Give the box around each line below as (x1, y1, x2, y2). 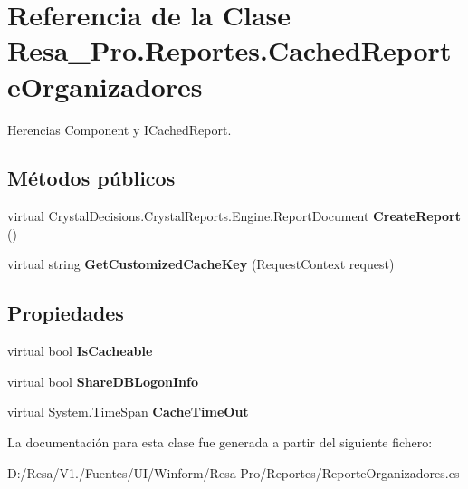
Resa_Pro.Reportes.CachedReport (7, 32, 452, 69)
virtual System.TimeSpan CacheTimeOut (7, 402, 249, 421)
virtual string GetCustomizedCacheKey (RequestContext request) (7, 254, 395, 273)
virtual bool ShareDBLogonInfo (7, 371, 199, 390)
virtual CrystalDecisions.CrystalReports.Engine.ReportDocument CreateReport (7, 206, 462, 225)
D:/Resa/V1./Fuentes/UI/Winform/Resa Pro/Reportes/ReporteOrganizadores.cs (7, 463, 460, 482)
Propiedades (7, 299, 124, 327)
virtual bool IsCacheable (7, 341, 153, 360)
